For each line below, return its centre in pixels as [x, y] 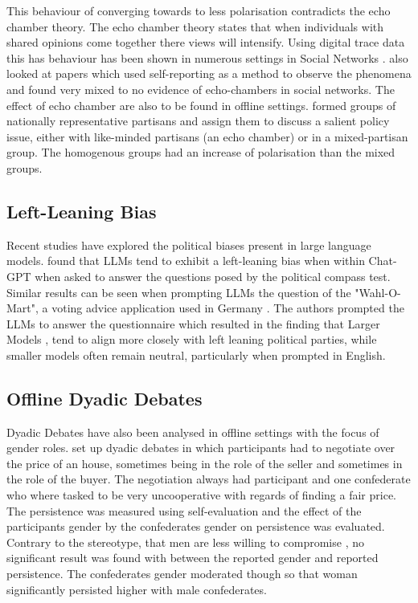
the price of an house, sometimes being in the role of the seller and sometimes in [205, 463]
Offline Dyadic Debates [104, 398]
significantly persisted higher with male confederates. [137, 589]
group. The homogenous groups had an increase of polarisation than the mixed [201, 152]
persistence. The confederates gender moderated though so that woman [182, 574]
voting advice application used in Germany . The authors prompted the [228, 308]
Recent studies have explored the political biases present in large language [189, 244]
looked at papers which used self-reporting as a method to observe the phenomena [209, 73]
